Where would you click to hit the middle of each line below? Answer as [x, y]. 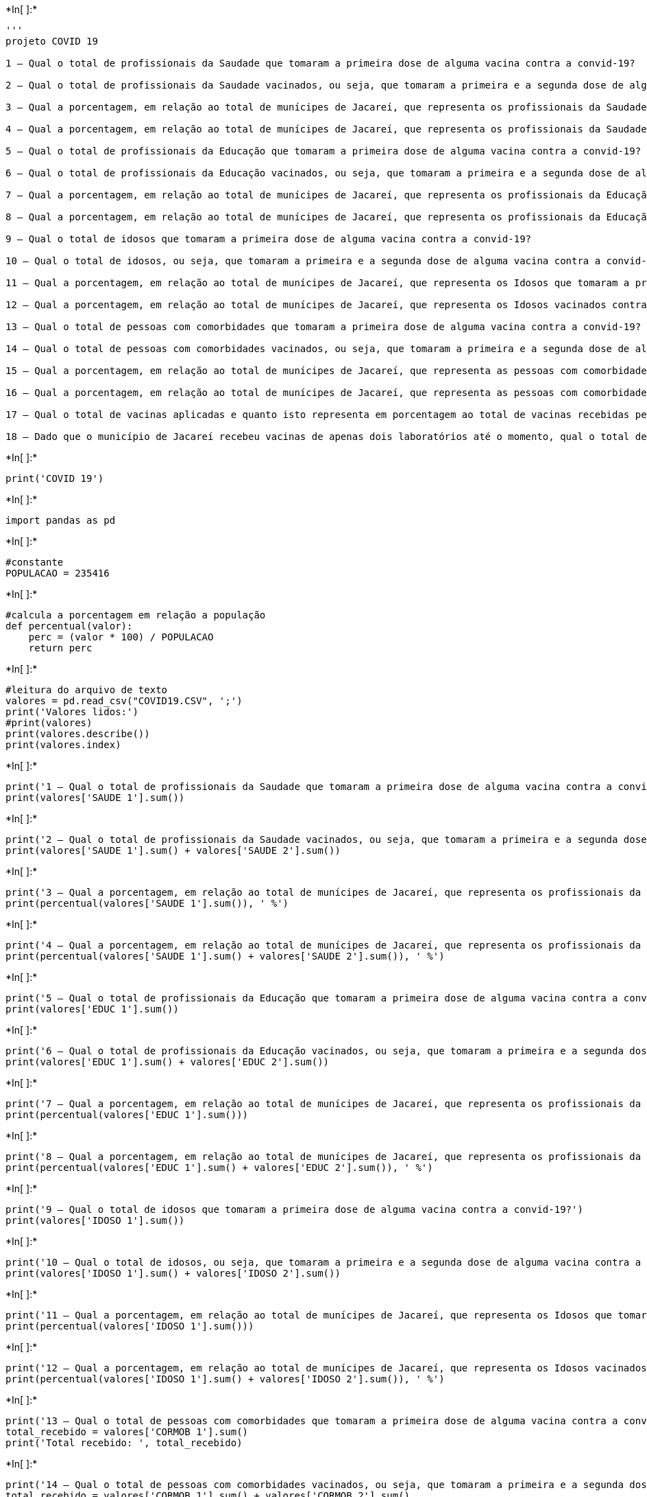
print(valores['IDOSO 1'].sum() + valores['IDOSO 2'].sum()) [173, 1273]
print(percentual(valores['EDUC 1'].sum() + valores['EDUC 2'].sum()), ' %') [219, 1168]
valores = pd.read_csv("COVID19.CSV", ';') [124, 701]
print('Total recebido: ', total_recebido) [124, 1443]
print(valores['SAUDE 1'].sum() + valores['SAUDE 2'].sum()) [173, 850]
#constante [35, 562]
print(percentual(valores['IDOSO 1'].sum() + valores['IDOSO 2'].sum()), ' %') [225, 1379]
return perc [60, 648]
